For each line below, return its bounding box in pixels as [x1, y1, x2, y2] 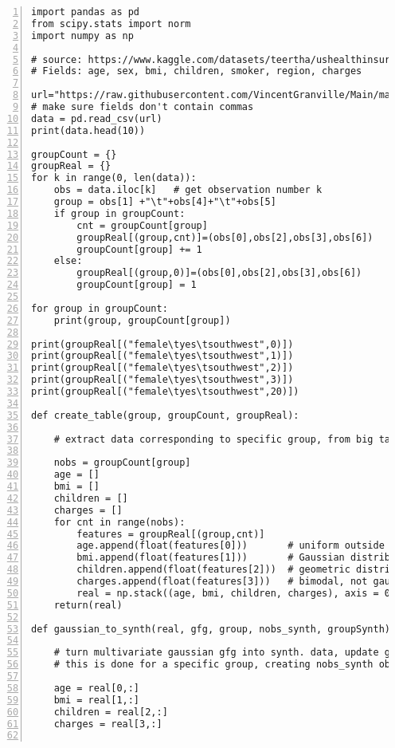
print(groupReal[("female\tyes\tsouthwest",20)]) [31, 386, 299, 397]
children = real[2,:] [53, 706, 168, 718]
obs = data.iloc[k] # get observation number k [53, 184, 323, 196]
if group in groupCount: [53, 207, 186, 219]
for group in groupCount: [31, 302, 168, 314]
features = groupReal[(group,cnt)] [76, 528, 265, 540]
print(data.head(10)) [31, 124, 146, 136]
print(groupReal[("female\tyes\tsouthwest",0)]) [31, 338, 294, 350]
